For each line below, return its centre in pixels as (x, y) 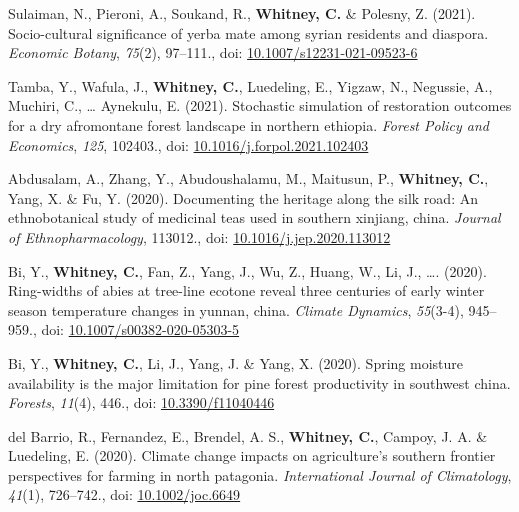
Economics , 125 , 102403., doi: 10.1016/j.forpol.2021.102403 (188, 144)
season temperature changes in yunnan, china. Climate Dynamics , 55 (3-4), (236, 309)
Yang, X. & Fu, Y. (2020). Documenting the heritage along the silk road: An (243, 197)
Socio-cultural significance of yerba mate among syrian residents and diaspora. (248, 32)
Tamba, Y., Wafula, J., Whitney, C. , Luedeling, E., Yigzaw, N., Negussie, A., (250, 85)
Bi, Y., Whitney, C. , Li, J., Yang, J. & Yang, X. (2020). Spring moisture (235, 362)
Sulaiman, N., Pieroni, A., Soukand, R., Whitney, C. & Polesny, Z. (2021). (242, 13)
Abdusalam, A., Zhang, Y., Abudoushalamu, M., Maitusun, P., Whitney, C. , (248, 178)
